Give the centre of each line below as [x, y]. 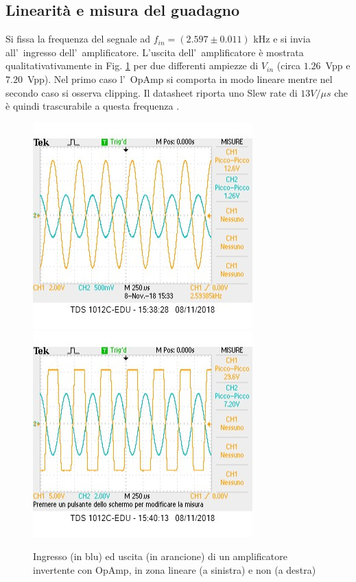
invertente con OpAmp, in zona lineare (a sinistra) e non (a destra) [175, 569]
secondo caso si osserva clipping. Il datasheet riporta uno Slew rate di [152, 92]
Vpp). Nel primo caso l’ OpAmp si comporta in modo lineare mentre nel [180, 78]
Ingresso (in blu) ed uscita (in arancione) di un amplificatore [160, 556]
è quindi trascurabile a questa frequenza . [93, 106]
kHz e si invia [282, 39]
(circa [288, 65]
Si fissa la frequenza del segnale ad [78, 39]
